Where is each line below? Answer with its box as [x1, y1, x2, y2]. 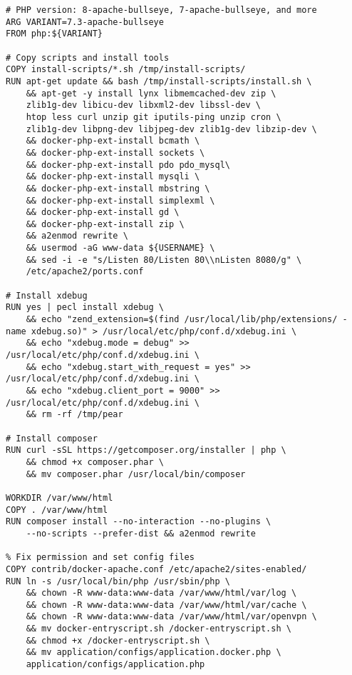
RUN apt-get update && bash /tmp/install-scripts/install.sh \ [6, 76, 312, 86]
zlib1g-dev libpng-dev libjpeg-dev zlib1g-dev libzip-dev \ [26, 124, 317, 134]
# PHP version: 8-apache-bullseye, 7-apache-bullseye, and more [6, 5, 317, 15]
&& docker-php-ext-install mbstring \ [26, 183, 210, 194]
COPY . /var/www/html [6, 504, 108, 515]
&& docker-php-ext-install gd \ [26, 207, 180, 218]
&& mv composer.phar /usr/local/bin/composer [26, 469, 246, 479]
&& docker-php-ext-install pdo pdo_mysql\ [26, 159, 230, 170]
